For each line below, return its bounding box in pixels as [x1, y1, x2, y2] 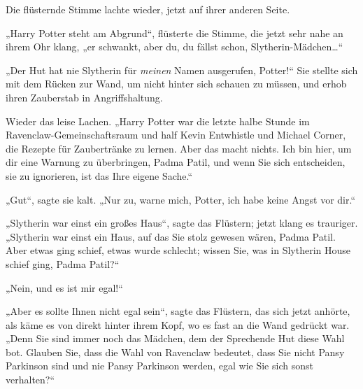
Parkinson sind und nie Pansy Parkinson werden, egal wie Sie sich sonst [6, 358, 313, 373]
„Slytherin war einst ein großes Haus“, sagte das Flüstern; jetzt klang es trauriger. [6, 215, 358, 230]
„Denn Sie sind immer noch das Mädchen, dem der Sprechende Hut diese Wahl [6, 331, 345, 346]
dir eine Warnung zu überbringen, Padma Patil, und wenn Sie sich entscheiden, [6, 155, 346, 169]
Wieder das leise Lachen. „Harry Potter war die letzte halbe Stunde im [6, 113, 310, 128]
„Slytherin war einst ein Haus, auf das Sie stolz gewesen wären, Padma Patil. [6, 229, 336, 243]
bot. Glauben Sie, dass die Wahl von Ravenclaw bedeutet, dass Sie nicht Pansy [6, 344, 345, 359]
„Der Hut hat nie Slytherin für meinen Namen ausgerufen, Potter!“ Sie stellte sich [6, 62, 358, 77]
